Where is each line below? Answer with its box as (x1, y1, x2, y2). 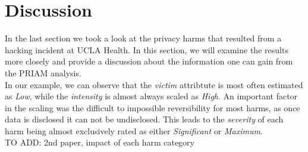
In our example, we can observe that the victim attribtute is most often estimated (5, 78, 303, 90)
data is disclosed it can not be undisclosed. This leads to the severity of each (5, 113, 284, 125)
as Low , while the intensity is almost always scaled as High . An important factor (5, 90, 298, 102)
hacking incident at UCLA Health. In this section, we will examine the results (5, 43, 288, 56)
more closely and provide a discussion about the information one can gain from (5, 55, 293, 67)
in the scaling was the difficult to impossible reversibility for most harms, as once (5, 101, 300, 114)
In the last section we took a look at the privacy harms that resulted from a (5, 32, 282, 44)
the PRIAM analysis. (5, 66, 81, 79)
